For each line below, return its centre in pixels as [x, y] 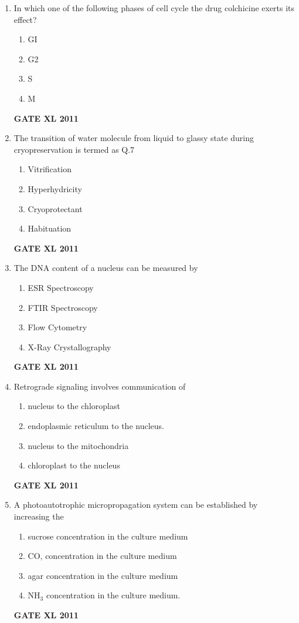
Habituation [50, 228]
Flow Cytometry [57, 327]
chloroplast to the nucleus [74, 465]
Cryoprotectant [55, 208]
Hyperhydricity [55, 188]
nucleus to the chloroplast [74, 406]
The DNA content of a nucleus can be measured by [106, 268]
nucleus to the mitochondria [78, 445]
